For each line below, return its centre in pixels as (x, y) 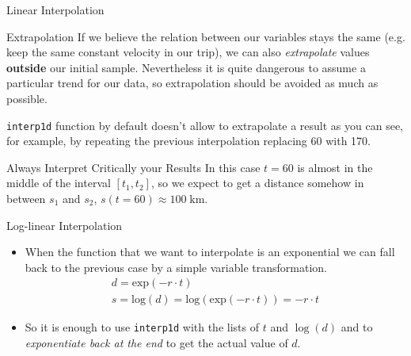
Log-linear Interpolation (65, 225)
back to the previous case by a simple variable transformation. (176, 267)
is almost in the (335, 167)
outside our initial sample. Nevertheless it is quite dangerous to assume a (186, 67)
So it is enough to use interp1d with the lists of (142, 327)
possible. (27, 98)
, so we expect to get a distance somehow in (257, 183)
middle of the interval (59, 183)
